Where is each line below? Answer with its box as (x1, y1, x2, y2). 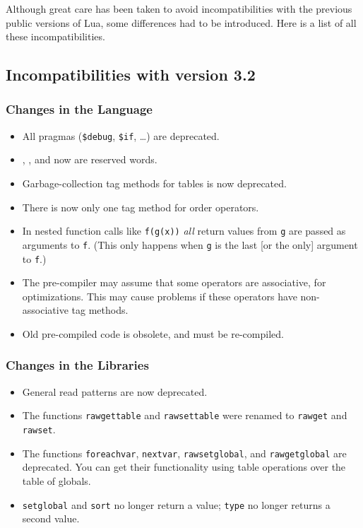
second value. (22, 511, 80, 526)
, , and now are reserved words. (22, 152, 157, 167)
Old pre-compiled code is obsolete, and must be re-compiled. (22, 326, 284, 341)
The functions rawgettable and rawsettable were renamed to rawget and (22, 408, 347, 423)
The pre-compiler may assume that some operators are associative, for (22, 275, 326, 290)
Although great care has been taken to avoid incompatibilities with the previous (6, 1, 352, 16)
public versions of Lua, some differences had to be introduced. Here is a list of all (6, 15, 357, 30)
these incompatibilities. (6, 29, 105, 44)
